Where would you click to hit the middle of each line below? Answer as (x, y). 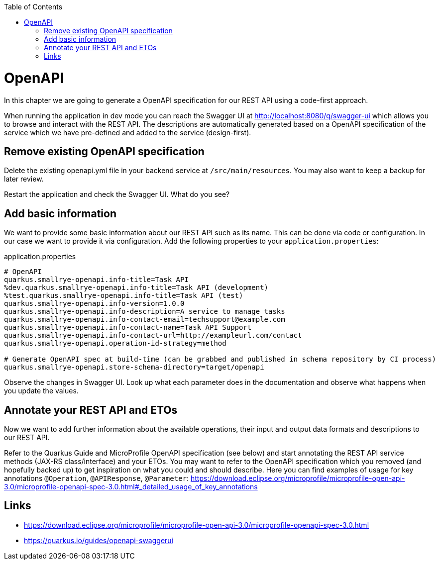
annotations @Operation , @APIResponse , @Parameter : (97, 478)
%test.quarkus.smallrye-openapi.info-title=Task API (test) (124, 296)
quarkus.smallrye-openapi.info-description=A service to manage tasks (145, 312)
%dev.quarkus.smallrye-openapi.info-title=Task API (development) (136, 288)
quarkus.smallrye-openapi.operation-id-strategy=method (115, 343)
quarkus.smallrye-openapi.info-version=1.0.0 (94, 304)
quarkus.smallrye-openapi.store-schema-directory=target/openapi (134, 367)
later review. (24, 179)
